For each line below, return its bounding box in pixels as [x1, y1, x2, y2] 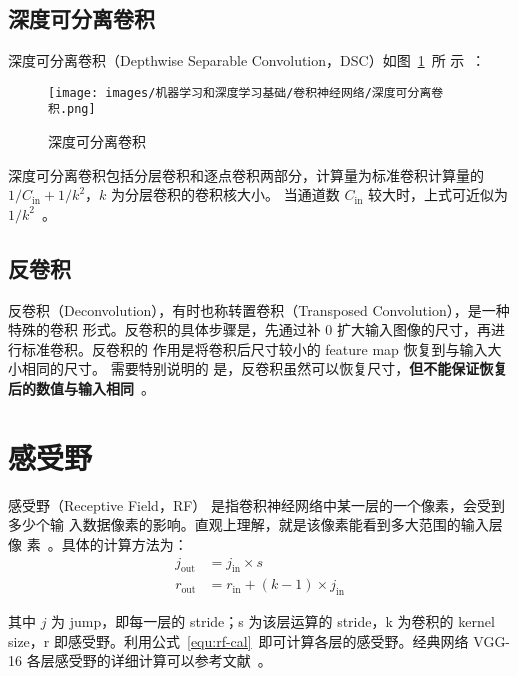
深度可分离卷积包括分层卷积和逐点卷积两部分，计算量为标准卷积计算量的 [8, 164, 484, 185]
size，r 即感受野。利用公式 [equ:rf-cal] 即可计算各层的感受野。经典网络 [8, 630, 469, 651]
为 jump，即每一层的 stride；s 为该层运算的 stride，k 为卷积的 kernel [51, 611, 495, 632]
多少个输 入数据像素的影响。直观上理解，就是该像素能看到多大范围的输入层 [8, 514, 503, 535]
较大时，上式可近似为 [368, 184, 509, 205]
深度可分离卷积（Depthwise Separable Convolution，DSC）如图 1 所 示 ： [8, 50, 486, 71]
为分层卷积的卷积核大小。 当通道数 [111, 184, 340, 205]
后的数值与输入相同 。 [8, 378, 155, 399]
